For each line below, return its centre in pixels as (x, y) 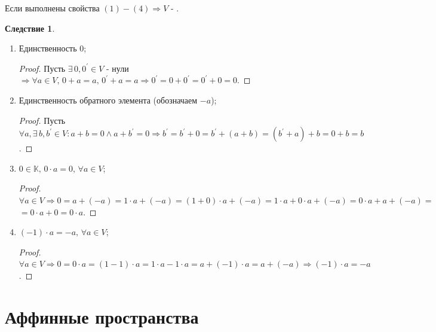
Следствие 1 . (30, 28)
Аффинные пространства (102, 316)
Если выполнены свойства (52, 8)
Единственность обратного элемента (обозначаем (108, 100)
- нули (117, 68)
